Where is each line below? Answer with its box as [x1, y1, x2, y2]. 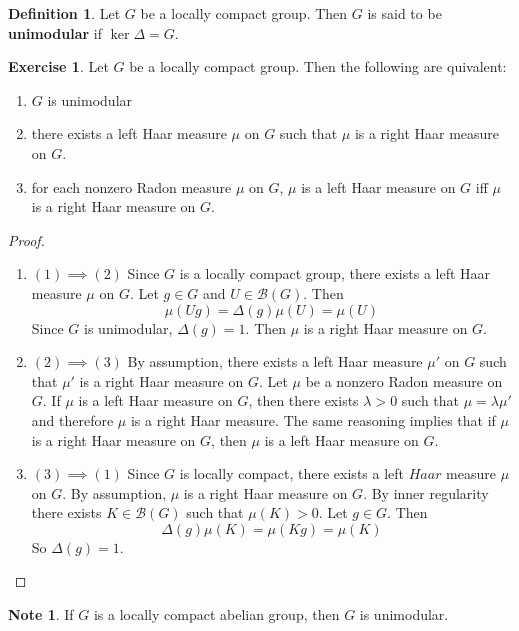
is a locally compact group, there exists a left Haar [179, 263, 491, 284]
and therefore [31, 409, 114, 430]
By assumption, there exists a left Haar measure [127, 351, 423, 372]
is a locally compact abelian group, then [93, 604, 340, 625]
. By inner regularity [363, 482, 489, 503]
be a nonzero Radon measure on [305, 370, 503, 391]
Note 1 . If [8, 604, 74, 625]
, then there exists [248, 390, 359, 411]
